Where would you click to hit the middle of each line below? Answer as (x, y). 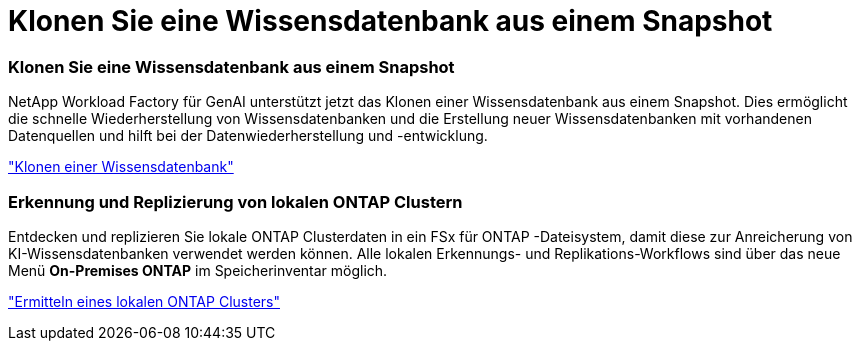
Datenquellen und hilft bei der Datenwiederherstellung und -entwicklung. (248, 136)
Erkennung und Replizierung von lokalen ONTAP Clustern (235, 201)
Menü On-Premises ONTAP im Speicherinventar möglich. (198, 270)
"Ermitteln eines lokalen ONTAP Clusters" (144, 301)
